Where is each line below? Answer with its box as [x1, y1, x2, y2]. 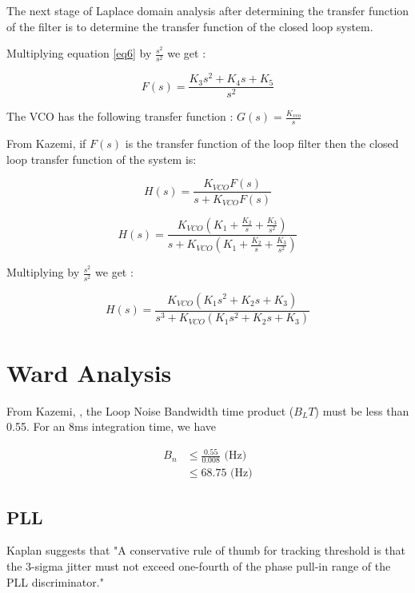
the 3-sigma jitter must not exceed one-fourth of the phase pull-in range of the [6, 557, 391, 574]
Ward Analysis [6, 356, 172, 388]
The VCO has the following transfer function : [6, 108, 233, 125]
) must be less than [314, 402, 409, 419]
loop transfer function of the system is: [6, 150, 197, 167]
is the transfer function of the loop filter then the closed [125, 135, 399, 152]
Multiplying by [6, 264, 80, 281]
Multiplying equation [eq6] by [6, 45, 152, 62]
